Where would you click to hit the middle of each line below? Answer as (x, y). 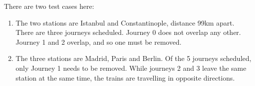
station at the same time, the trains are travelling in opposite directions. (125, 77)
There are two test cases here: (49, 6)
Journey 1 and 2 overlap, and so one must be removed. (99, 42)
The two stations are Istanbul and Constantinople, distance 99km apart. (125, 22)
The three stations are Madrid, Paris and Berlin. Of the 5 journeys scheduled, (133, 58)
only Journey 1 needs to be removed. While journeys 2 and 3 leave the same (131, 68)
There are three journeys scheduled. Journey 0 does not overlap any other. (128, 32)
